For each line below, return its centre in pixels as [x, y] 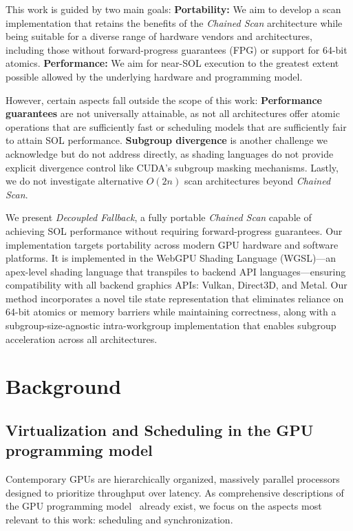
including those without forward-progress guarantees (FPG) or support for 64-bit [176, 49]
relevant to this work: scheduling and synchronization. [119, 519]
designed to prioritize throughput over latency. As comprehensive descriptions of [175, 492]
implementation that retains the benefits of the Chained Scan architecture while [174, 22]
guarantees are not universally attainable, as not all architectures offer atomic [173, 113]
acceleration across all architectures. [82, 339]
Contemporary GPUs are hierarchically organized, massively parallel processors [173, 479]
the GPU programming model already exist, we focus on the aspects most [164, 506]
